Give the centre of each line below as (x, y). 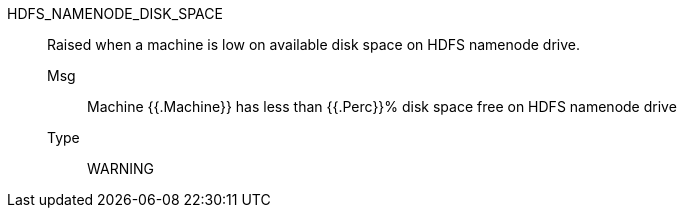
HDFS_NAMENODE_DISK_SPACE (115, 13)
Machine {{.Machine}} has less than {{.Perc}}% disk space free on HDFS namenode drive (382, 106)
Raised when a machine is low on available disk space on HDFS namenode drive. (313, 44)
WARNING (120, 168)
